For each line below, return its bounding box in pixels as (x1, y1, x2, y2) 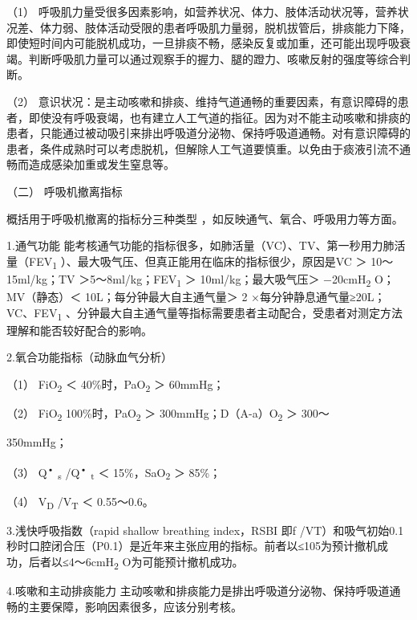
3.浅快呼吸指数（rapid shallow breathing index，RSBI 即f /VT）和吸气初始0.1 (6, 521, 404, 538)
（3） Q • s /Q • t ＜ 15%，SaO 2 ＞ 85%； (6, 461, 221, 483)
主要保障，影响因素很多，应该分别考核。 (28, 598, 242, 614)
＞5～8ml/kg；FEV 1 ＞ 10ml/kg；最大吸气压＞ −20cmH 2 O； (79, 270, 395, 289)
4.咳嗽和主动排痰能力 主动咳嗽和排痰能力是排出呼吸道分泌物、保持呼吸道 (6, 581, 390, 598)
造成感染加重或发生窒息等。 (28, 156, 175, 173)
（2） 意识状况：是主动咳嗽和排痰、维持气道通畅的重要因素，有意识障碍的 (6, 92, 398, 109)
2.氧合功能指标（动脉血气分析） (6, 349, 172, 365)
